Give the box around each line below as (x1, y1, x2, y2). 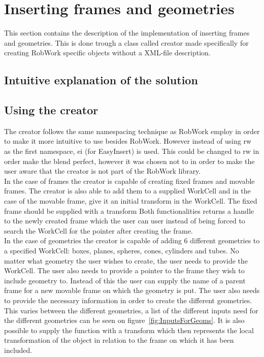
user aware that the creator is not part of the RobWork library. (4, 166, 201, 176)
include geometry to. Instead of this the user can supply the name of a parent (4, 275, 246, 285)
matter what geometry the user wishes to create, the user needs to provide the (4, 255, 248, 266)
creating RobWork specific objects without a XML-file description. (4, 47, 211, 58)
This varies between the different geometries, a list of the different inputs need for (4, 305, 258, 315)
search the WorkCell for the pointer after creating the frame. (4, 225, 193, 236)
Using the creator (4, 102, 98, 118)
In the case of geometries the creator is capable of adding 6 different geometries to (4, 235, 260, 246)
